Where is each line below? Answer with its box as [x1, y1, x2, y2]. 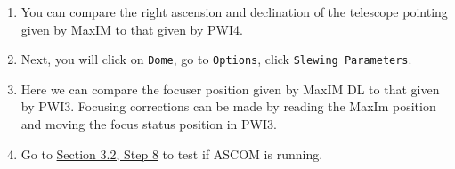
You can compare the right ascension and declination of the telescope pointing [20, 3, 448, 20]
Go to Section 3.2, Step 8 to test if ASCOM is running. [20, 144, 323, 163]
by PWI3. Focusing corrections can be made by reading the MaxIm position [20, 97, 436, 116]
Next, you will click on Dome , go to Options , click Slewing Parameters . [20, 50, 412, 68]
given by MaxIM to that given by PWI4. [20, 20, 243, 38]
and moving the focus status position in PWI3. [20, 115, 277, 133]
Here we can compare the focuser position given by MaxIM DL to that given [20, 79, 440, 98]
